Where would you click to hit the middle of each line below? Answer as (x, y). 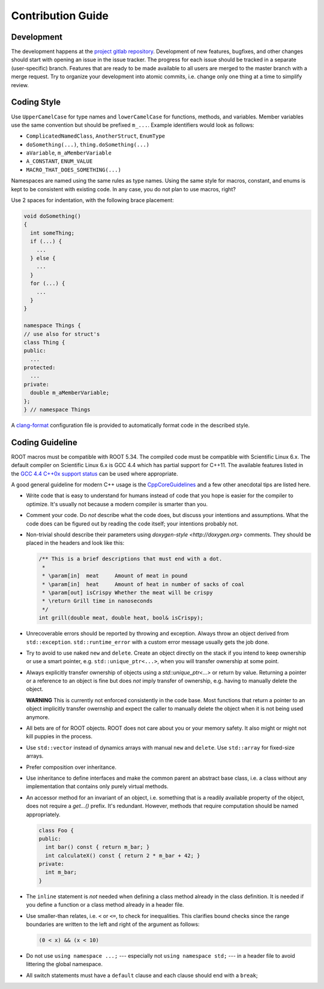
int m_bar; (61, 872)
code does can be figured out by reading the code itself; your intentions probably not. (132, 524)
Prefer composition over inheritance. (71, 767)
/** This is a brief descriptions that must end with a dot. (130, 559)
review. (20, 85)
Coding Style (36, 102)
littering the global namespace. (64, 964)
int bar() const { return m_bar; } (97, 847)
